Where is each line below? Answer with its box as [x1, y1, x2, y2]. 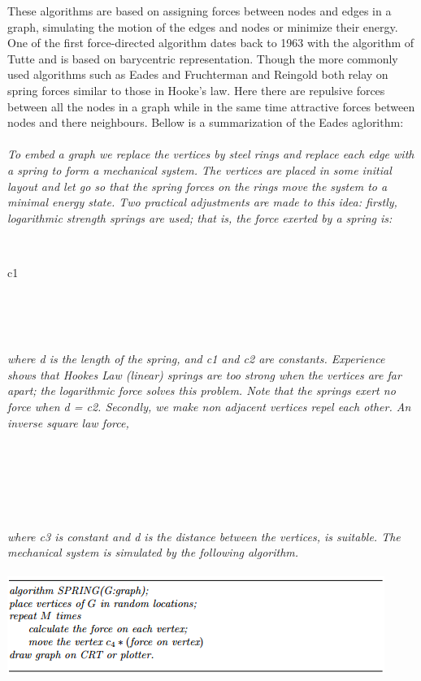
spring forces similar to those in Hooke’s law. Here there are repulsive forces [7, 81, 385, 98]
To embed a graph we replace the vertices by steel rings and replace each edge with [7, 145, 414, 163]
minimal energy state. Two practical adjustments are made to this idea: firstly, [7, 193, 397, 210]
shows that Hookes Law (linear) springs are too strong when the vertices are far [7, 366, 401, 383]
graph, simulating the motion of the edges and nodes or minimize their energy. [7, 18, 398, 35]
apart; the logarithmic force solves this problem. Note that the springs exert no [7, 382, 396, 399]
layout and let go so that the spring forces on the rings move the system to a [7, 177, 388, 194]
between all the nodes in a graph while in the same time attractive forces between [7, 98, 415, 115]
